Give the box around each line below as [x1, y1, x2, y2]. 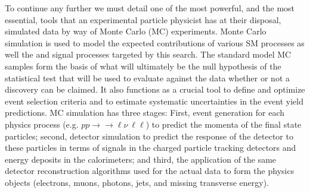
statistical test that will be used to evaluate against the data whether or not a [5, 71, 290, 84]
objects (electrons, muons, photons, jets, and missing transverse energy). [5, 176, 269, 188]
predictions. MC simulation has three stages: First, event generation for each [5, 106, 285, 119]
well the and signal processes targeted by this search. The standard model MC [5, 48, 292, 61]
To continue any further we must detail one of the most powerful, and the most [5, 2, 295, 14]
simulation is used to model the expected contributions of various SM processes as [5, 36, 305, 49]
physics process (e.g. [5, 118, 79, 130]
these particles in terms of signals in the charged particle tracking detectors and [5, 141, 296, 154]
